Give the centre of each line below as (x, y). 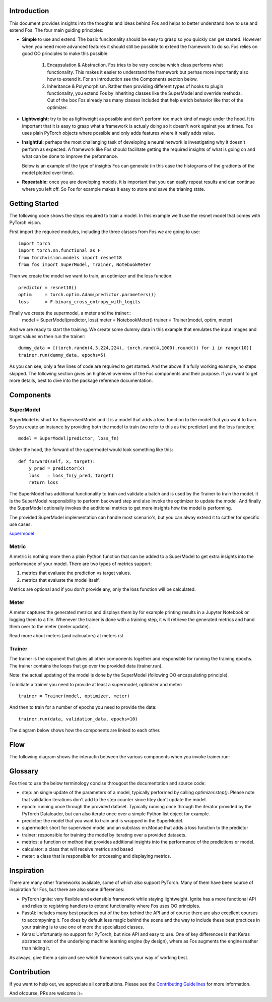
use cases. (21, 524)
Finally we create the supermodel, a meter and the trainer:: (70, 313)
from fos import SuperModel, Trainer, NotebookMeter (85, 264)
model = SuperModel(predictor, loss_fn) (69, 438)
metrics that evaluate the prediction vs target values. (77, 573)
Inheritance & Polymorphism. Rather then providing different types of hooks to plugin (135, 86)
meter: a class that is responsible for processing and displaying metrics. (96, 856)
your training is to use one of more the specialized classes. (83, 927)
